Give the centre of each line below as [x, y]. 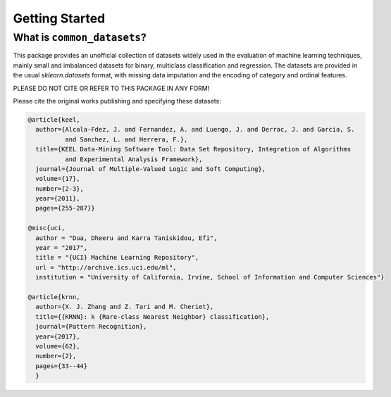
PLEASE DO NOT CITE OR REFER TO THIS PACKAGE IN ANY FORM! [111, 88]
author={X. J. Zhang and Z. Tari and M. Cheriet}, [125, 307]
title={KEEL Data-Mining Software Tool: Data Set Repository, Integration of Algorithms [193, 149]
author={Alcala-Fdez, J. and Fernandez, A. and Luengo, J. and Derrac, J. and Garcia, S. [195, 130]
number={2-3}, [60, 189]
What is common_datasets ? [80, 37]
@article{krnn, [54, 297]
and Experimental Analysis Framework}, [134, 159]
